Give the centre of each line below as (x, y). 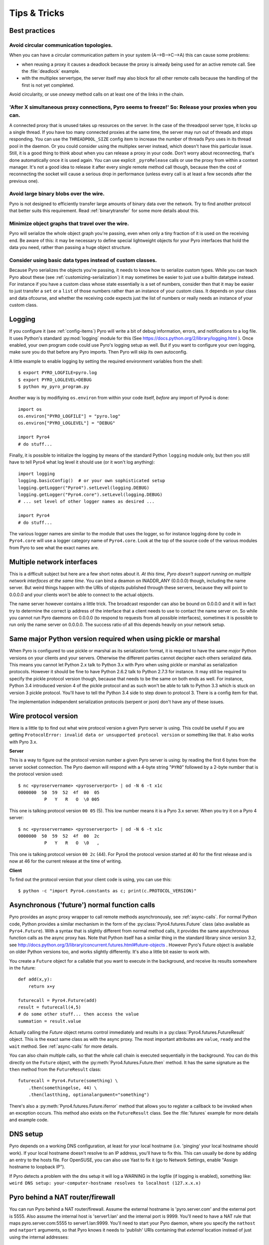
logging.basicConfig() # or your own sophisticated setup (92, 481)
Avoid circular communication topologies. (61, 45)
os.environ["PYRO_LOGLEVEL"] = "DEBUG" (67, 423)
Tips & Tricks (37, 13)
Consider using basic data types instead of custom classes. (83, 260)
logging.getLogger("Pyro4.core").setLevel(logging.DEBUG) (90, 495)
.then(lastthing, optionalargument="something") (89, 1095)
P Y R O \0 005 (72, 800)
